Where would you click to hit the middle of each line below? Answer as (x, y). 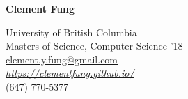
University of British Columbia (71, 32)
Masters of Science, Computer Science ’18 (94, 46)
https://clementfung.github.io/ (70, 73)
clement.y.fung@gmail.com (62, 59)
